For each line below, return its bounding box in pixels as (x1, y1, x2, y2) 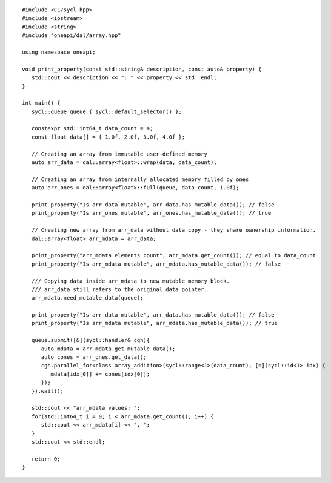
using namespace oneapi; (22, 48, 96, 56)
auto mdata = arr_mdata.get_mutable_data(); (41, 345, 176, 352)
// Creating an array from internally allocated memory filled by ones (31, 176, 249, 183)
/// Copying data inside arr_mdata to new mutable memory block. (31, 277, 230, 284)
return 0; (31, 455, 61, 462)
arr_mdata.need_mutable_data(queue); (31, 294, 144, 301)
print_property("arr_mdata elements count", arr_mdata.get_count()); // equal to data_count (31, 252, 316, 259)
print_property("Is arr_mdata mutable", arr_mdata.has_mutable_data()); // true (31, 320, 278, 327)
